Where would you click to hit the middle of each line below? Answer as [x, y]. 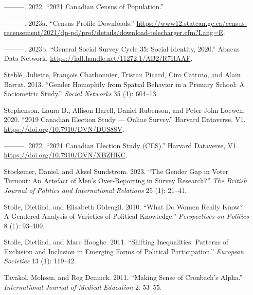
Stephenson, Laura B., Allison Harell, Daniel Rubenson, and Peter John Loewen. [125, 110]
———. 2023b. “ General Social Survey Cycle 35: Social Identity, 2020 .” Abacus [122, 48]
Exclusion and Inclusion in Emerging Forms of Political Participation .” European [124, 251]
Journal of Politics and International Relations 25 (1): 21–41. [95, 190]
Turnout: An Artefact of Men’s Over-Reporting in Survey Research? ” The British [126, 181]
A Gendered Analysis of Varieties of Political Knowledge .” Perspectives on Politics [126, 216]
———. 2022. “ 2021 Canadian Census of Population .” [84, 6]
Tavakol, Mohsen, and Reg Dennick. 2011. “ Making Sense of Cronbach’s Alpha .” [123, 277]
